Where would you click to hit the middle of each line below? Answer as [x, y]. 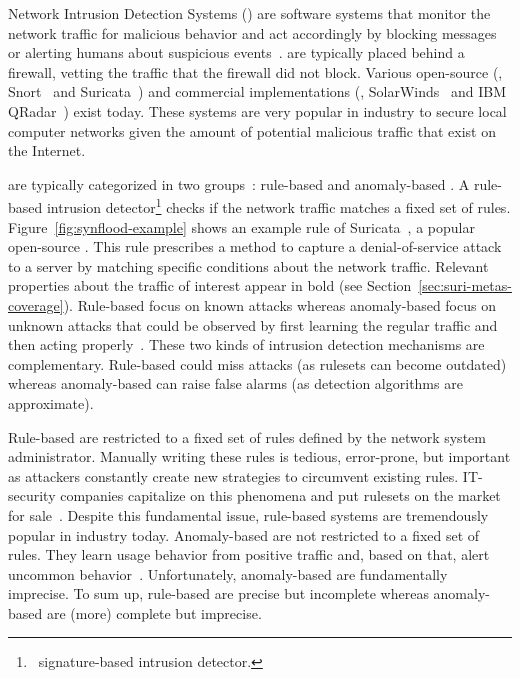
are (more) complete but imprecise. [154, 612]
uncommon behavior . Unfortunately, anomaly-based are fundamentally [228, 573]
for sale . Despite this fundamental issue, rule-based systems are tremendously [248, 514]
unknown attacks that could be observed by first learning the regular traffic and [253, 324]
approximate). [51, 402]
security [32, 495]
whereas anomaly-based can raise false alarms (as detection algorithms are [235, 383]
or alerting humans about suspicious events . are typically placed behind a [236, 52]
